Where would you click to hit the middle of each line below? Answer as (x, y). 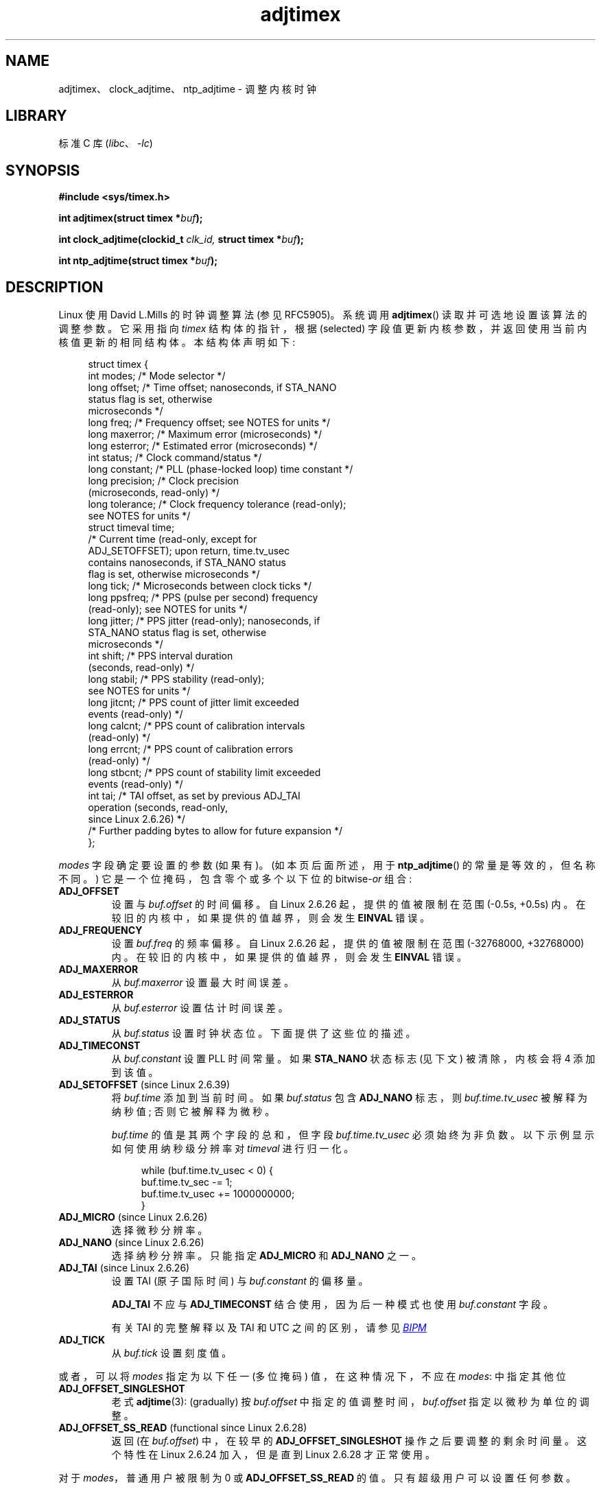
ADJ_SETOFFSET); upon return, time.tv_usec (189, 551)
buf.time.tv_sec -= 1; (187, 1182)
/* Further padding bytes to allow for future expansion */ (215, 831)
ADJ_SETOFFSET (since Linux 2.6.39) (144, 1085)
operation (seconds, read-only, (158, 808)
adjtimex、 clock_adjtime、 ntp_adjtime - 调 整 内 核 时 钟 (187, 89)
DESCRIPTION (55, 287)
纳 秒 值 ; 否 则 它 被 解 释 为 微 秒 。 (193, 1112)
